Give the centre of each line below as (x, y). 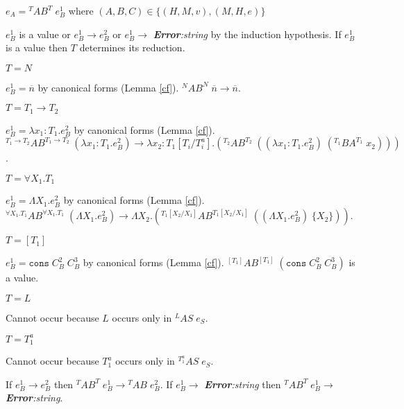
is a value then (37, 47)
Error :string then (243, 384)
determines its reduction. (132, 47)
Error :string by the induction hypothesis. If (247, 34)
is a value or (45, 34)
